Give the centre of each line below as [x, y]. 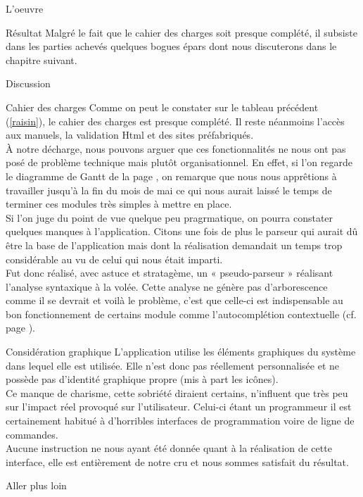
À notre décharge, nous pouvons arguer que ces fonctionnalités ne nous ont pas [176, 148]
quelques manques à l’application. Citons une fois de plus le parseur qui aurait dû [182, 231]
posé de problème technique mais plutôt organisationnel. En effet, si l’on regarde [179, 162]
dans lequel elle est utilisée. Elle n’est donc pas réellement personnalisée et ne [173, 365]
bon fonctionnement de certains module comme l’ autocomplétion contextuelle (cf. [181, 314]
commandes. [32, 434]
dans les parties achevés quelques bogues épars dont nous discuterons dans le [171, 46]
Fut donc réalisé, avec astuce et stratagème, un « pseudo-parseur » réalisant [170, 273]
